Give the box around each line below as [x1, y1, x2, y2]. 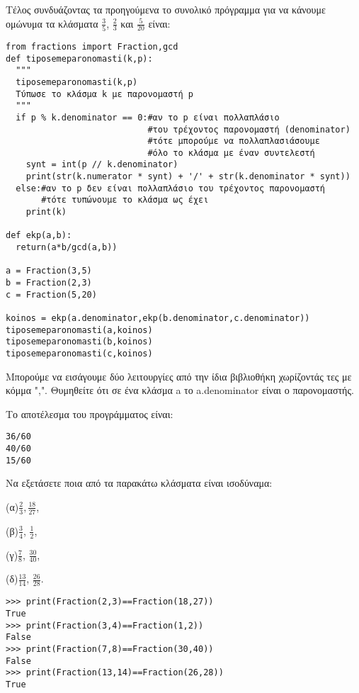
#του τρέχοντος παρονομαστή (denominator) [147, 124, 351, 135]
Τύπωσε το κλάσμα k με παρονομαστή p [16, 89, 193, 99]
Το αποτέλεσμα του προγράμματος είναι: [6, 406, 173, 421]
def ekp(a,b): [6, 230, 72, 241]
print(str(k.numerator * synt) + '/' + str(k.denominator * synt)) [25, 171, 351, 182]
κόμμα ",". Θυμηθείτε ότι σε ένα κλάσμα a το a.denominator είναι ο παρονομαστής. [6, 383, 354, 398]
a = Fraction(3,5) [6, 266, 92, 276]
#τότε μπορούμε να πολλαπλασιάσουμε [147, 136, 320, 147]
